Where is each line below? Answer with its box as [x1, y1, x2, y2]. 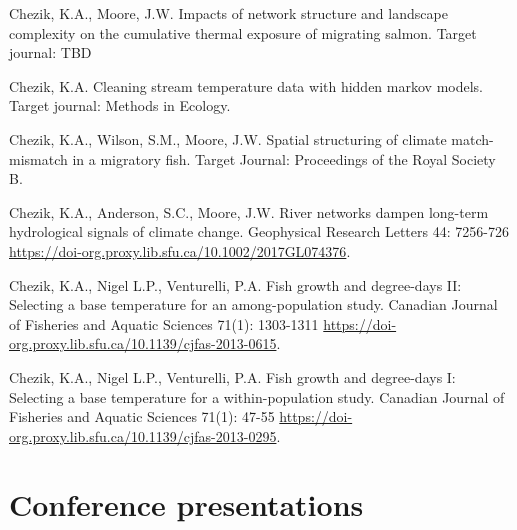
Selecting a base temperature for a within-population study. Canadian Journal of [9, 386, 505, 407]
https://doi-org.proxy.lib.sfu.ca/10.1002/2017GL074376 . [9, 240, 351, 261]
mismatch [9, 148, 68, 169]
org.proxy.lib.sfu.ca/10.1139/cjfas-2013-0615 [9, 333, 277, 354]
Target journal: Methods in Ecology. [9, 95, 231, 116]
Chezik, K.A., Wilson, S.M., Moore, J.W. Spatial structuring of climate [9, 128, 447, 149]
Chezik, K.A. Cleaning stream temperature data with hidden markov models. [9, 75, 483, 96]
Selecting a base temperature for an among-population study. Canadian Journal [9, 294, 498, 315]
